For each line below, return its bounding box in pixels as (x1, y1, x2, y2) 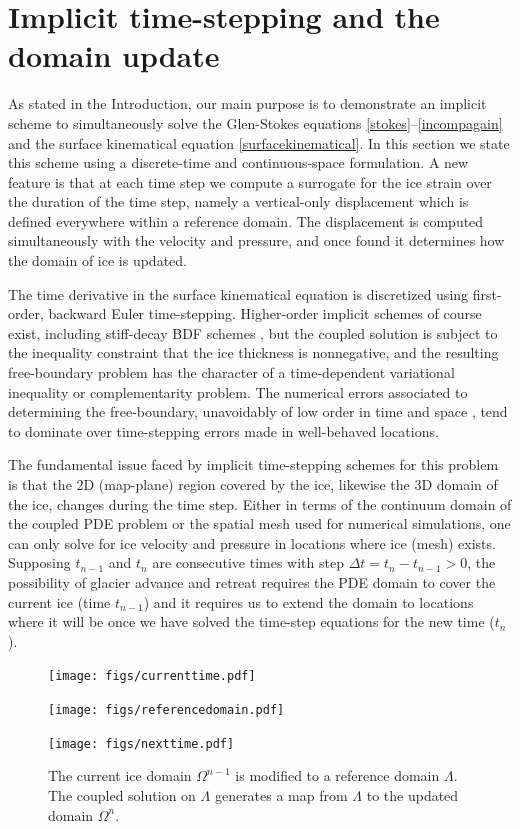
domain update (8, 35, 220, 76)
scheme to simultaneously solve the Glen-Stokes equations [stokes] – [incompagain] (8, 112, 503, 133)
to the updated (366, 784, 459, 805)
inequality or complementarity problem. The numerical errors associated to (8, 381, 468, 402)
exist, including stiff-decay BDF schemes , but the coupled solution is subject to (8, 322, 498, 343)
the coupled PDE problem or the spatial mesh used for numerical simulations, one (8, 513, 511, 534)
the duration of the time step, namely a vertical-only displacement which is (8, 191, 469, 212)
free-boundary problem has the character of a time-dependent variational (8, 362, 455, 383)
